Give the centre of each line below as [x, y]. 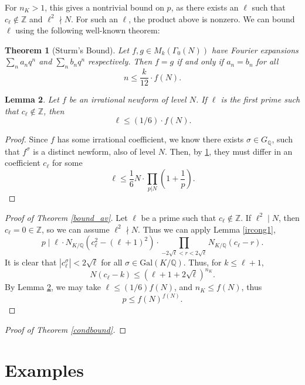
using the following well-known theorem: [88, 30]
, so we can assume [76, 229]
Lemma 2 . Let [32, 99]
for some [67, 163]
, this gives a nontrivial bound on [104, 7]
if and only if [200, 61]
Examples [44, 369]
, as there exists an [205, 7]
